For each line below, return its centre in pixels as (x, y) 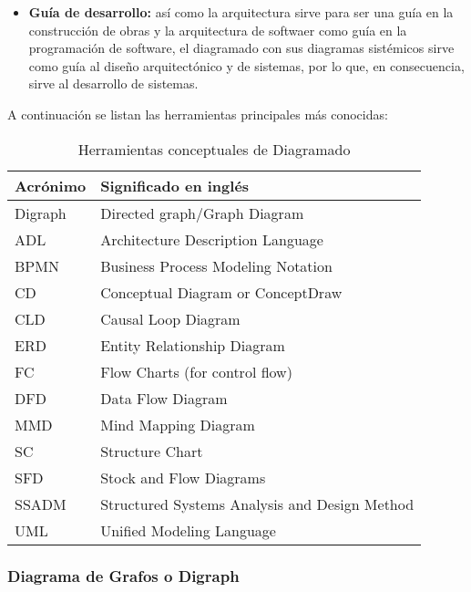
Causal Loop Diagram (170, 318)
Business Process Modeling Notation (216, 265)
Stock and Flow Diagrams (183, 477)
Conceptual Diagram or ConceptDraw (221, 292)
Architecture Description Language (212, 239)
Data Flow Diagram (164, 398)
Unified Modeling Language (188, 530)
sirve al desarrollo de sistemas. (113, 83)
